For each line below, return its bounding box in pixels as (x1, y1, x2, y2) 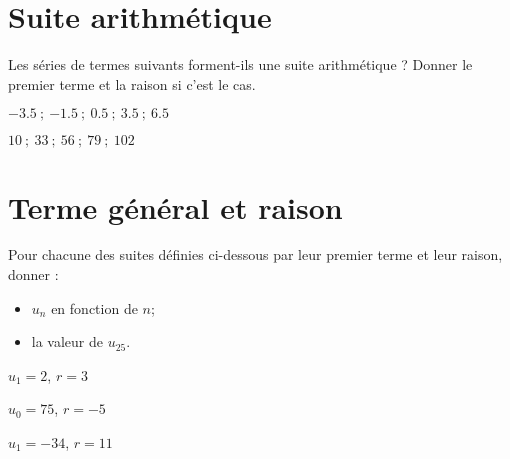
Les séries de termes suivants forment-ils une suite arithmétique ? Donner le (8, 54, 473, 75)
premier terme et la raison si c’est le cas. (8, 73, 256, 94)
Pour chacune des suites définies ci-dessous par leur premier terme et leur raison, (8, 244, 503, 265)
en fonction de (51, 297, 138, 318)
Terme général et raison (8, 186, 343, 227)
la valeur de (31, 331, 104, 352)
